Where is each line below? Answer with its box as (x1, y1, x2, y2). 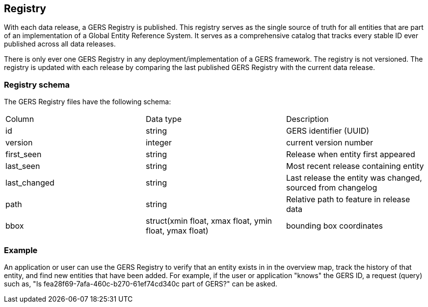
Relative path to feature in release (286, 194, 410, 205)
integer (145, 138, 172, 148)
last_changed (5, 178, 54, 188)
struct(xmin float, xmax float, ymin (145, 216, 272, 226)
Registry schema (4, 79, 70, 90)
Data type (145, 114, 182, 124)
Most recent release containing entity (286, 161, 424, 171)
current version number (286, 138, 374, 148)
